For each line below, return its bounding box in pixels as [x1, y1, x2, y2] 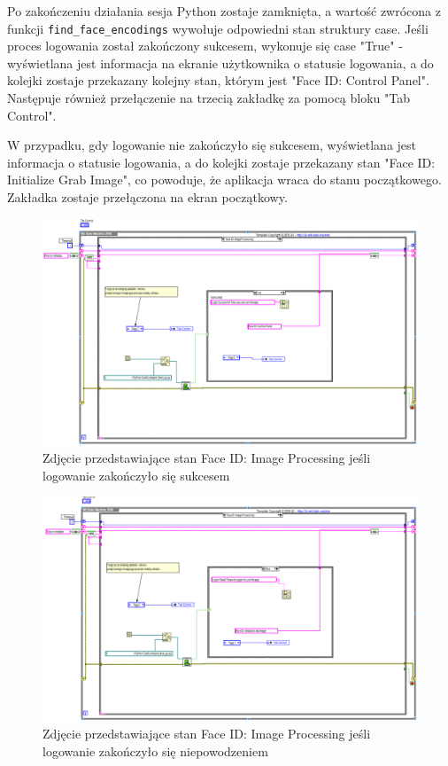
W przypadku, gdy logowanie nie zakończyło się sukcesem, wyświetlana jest [7, 136, 417, 154]
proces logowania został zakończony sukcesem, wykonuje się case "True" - [7, 36, 403, 55]
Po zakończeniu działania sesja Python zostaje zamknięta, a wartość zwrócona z [7, 2, 441, 20]
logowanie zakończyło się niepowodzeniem [42, 741, 268, 760]
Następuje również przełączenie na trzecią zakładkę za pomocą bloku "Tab [7, 89, 411, 107]
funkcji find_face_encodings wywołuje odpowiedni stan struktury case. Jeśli [7, 19, 429, 37]
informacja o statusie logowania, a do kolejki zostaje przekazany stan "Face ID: [7, 152, 436, 171]
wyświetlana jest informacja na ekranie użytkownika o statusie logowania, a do [7, 53, 434, 72]
